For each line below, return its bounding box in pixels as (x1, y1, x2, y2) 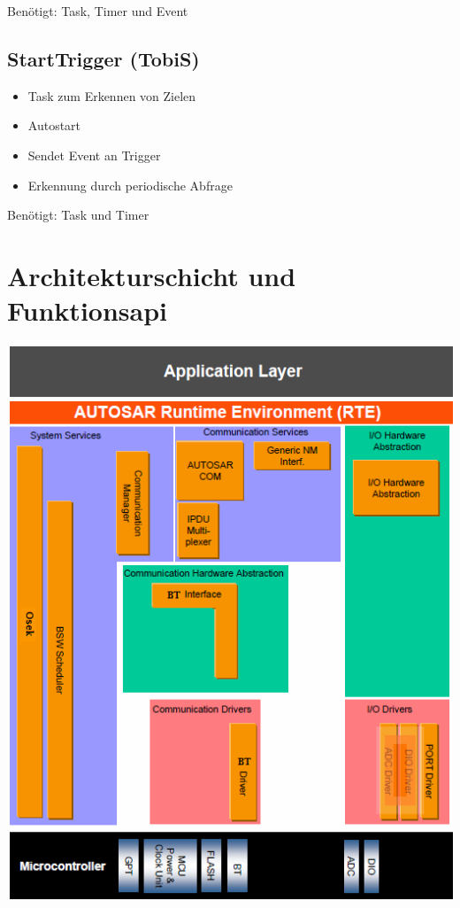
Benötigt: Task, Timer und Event (7, 2, 188, 19)
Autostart (27, 116, 81, 135)
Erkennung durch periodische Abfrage (27, 175, 233, 194)
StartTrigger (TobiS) (7, 44, 200, 72)
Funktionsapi (7, 292, 167, 329)
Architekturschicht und (7, 257, 296, 293)
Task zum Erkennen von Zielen (27, 86, 196, 105)
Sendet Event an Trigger (27, 145, 161, 164)
